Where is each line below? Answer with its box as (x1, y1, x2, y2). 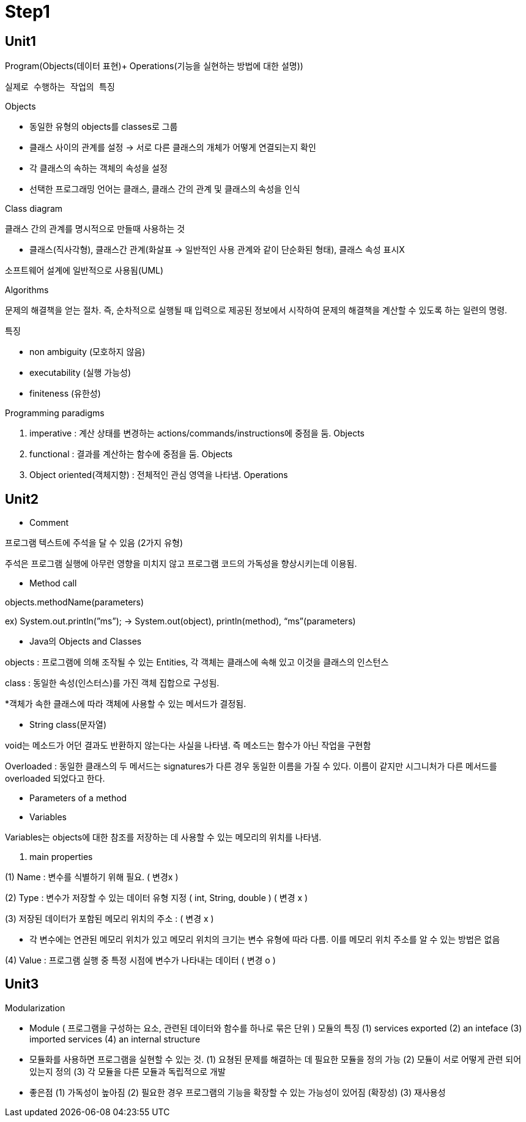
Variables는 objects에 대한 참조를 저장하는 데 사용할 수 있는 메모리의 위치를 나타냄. (5, 832, 322, 843)
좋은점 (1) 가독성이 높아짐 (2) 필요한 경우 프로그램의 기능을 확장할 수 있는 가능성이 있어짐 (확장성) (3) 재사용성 (29, 1086, 446, 1098)
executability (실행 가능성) (29, 367, 131, 378)
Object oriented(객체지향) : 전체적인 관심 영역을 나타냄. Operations (29, 469, 288, 481)
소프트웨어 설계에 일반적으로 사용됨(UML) (5, 265, 164, 276)
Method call (29, 578, 77, 589)
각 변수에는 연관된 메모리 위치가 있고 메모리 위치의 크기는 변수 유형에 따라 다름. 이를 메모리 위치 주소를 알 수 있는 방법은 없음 (29, 934, 500, 945)
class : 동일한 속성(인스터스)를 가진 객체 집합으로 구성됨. (5, 678, 220, 689)
